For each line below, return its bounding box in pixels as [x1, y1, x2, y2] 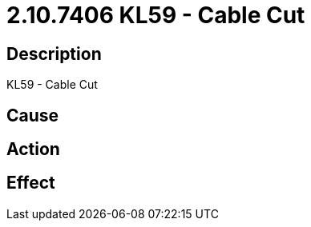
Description [6, 43, 102, 64]
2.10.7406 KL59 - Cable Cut [6, 2, 305, 29]
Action [6, 139, 60, 160]
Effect [6, 173, 55, 193]
